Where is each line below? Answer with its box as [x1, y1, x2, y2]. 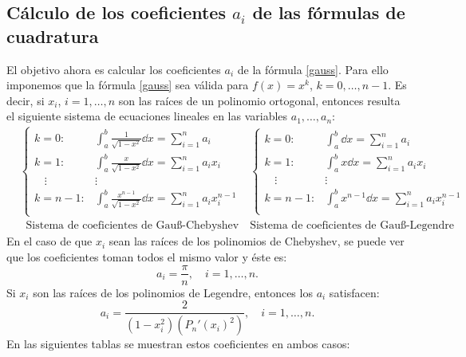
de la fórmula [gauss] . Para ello [237, 61, 389, 77]
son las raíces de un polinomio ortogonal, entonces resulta [118, 92, 401, 108]
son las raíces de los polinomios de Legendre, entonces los [33, 284, 313, 300]
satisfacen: [329, 284, 380, 300]
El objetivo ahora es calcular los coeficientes [6, 61, 221, 77]
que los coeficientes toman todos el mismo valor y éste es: [6, 248, 287, 265]
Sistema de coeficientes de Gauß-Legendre [250, 220, 455, 232]
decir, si [6, 92, 45, 108]
